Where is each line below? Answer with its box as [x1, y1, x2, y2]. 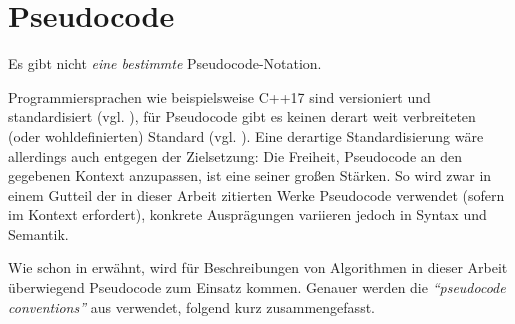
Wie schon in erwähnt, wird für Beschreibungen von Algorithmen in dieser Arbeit [8, 257, 508, 278]
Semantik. [8, 223, 69, 244]
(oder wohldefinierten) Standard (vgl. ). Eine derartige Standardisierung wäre [8, 125, 484, 146]
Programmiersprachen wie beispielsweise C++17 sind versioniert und [8, 86, 431, 107]
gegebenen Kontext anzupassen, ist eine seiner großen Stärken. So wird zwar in [8, 165, 492, 186]
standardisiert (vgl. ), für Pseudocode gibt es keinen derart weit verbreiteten [8, 106, 476, 127]
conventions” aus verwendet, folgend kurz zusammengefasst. [8, 296, 375, 317]
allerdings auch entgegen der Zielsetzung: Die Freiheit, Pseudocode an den [8, 145, 462, 166]
